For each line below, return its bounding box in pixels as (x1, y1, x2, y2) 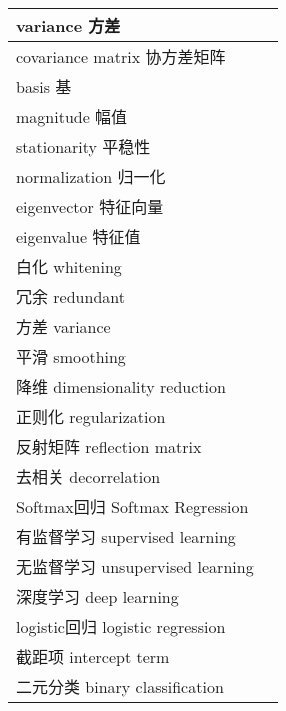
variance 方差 (16, 14, 121, 37)
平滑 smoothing (16, 345, 126, 368)
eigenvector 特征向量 (16, 195, 164, 218)
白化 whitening (16, 255, 122, 278)
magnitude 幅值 (16, 105, 128, 128)
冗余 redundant (16, 285, 125, 308)
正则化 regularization (16, 405, 166, 428)
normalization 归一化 (16, 165, 166, 188)
